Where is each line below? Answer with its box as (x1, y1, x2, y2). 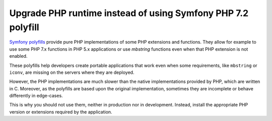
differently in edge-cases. (9, 93, 63, 99)
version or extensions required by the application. (9, 108, 113, 115)
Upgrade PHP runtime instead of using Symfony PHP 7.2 (9, 8, 249, 19)
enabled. (9, 53, 28, 59)
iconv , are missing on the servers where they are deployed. (9, 69, 134, 75)
